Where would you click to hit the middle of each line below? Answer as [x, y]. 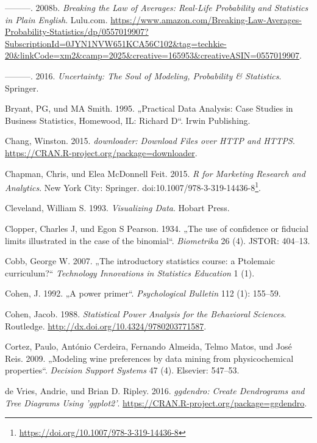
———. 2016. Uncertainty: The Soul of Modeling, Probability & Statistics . [143, 75]
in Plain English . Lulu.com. [56, 19]
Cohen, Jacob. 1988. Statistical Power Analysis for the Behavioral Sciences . [146, 313]
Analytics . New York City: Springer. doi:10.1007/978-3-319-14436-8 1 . [133, 186]
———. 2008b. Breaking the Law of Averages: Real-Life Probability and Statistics [157, 7]
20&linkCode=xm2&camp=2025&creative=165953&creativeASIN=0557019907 [152, 55]
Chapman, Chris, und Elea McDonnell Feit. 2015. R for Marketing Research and [155, 173]
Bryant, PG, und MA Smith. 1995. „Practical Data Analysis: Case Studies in [149, 108]
